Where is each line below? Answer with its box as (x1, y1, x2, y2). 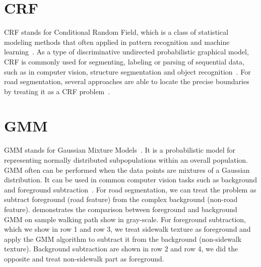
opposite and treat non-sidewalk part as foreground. (4, 253, 164, 263)
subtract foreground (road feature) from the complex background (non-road (4, 194, 238, 205)
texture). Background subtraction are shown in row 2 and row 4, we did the (4, 243, 238, 254)
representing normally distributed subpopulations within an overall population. (4, 155, 248, 165)
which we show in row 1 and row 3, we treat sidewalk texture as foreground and (4, 224, 251, 234)
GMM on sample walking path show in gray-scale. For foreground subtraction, (4, 214, 246, 224)
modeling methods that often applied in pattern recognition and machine (4, 36, 230, 47)
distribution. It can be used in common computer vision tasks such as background (4, 174, 257, 185)
